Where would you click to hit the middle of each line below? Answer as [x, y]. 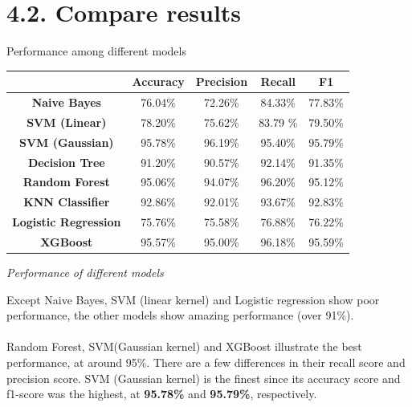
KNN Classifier [67, 202]
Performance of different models [85, 273]
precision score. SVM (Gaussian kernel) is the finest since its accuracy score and [204, 378]
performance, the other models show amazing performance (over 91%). [180, 315]
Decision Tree [66, 162]
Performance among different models [96, 51]
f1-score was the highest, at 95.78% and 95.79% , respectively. [162, 394]
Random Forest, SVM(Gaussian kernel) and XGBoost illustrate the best [184, 346]
